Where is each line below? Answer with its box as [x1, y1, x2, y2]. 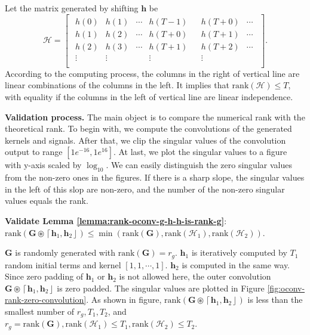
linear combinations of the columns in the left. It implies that [5, 79, 229, 91]
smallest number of [5, 305, 75, 317]
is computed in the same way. [182, 258, 290, 271]
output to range [5, 145, 63, 158]
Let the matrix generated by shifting [5, 2, 139, 14]
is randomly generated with [15, 246, 116, 259]
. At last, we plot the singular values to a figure [113, 145, 287, 158]
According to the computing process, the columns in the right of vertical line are [5, 67, 300, 79]
